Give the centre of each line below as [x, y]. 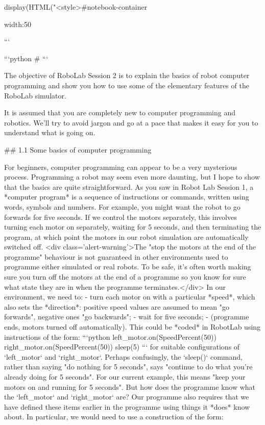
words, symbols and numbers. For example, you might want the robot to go [122, 206]
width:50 [18, 24]
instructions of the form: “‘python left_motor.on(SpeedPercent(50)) [110, 336]
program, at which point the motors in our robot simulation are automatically [126, 236]
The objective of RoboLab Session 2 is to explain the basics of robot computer [127, 75]
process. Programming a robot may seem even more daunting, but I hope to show [132, 177]
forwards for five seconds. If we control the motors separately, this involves [121, 217]
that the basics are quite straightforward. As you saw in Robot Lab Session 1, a [129, 186]
